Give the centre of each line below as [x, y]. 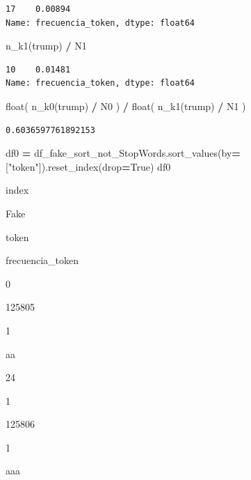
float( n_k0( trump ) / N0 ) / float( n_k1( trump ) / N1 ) [126, 106]
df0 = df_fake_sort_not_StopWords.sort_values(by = [123, 153]
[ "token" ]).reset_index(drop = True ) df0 [88, 166]
